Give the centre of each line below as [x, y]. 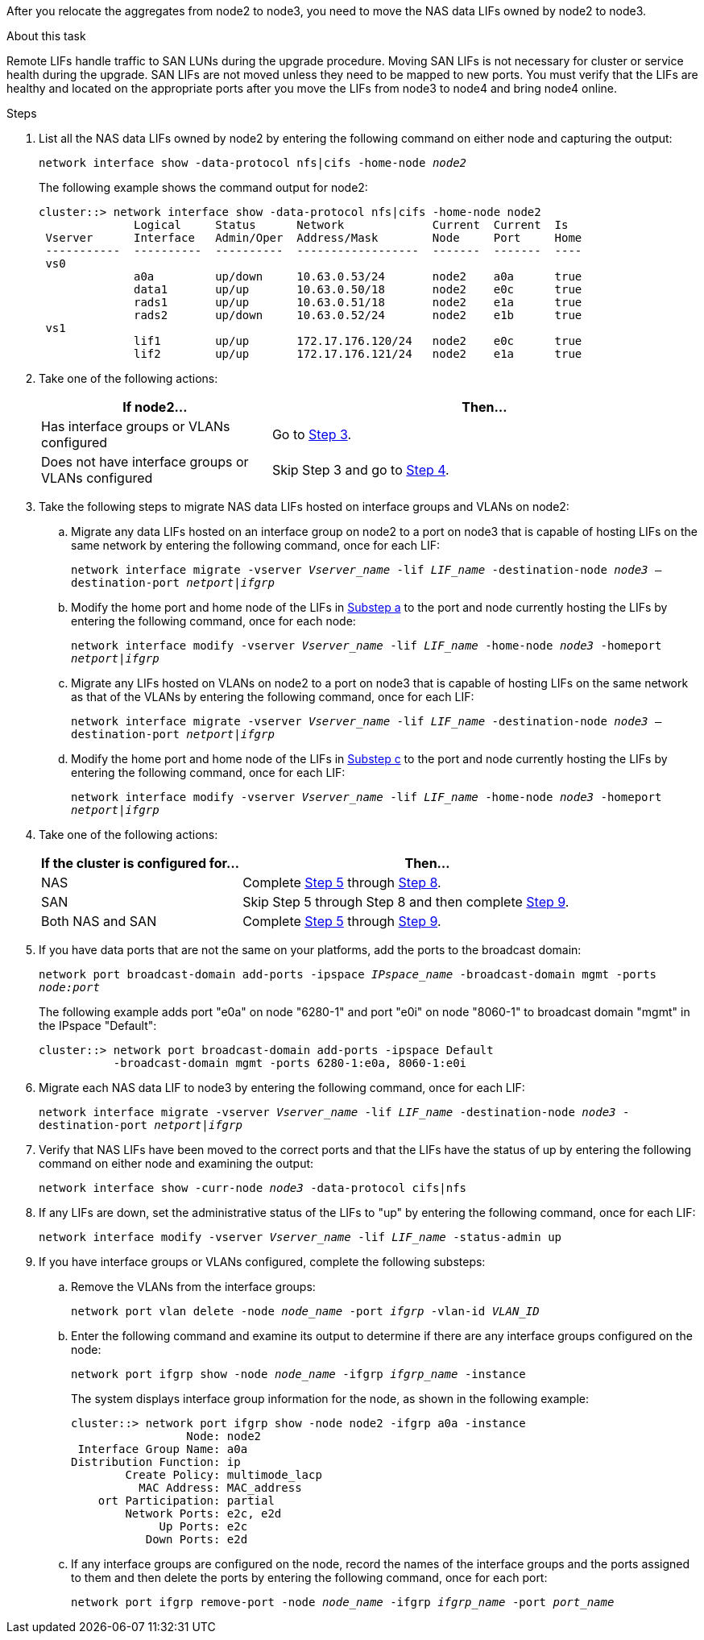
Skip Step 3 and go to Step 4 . [360, 470]
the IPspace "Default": [98, 1026]
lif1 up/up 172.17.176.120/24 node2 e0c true [358, 341]
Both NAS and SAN [99, 921]
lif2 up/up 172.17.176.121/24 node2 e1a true [358, 354]
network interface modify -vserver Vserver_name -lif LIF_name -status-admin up [300, 1237]
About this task [46, 36]
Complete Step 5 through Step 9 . [342, 921]
